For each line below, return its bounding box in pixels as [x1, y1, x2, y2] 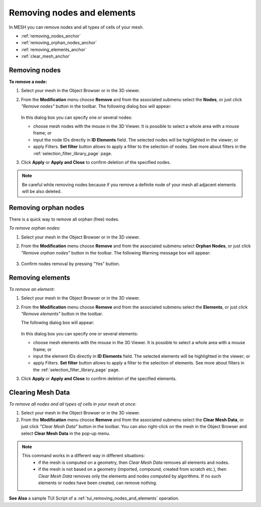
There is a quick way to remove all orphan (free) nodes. [9, 216, 119, 222]
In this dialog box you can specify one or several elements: [21, 331, 138, 336]
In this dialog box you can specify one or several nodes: [21, 114, 132, 120]
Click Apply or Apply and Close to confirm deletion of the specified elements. [21, 376, 177, 381]
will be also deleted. [22, 189, 62, 194]
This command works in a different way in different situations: [22, 453, 145, 459]
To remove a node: [9, 79, 47, 85]
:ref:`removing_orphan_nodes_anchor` [21, 40, 97, 46]
